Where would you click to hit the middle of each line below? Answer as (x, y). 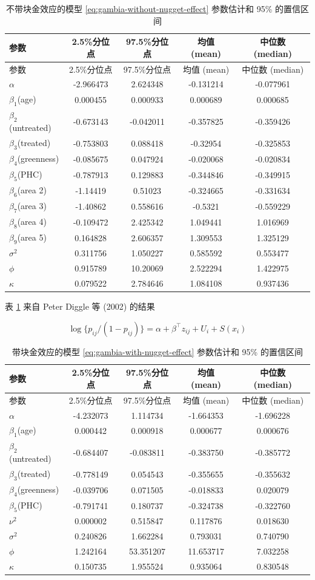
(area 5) (32, 237)
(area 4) (32, 222)
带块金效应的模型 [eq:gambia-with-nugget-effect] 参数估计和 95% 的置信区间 (157, 351)
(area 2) (32, 190)
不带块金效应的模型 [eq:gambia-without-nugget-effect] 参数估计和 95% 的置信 (153, 8)
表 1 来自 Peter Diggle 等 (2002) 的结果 (80, 306)
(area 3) (32, 206)
